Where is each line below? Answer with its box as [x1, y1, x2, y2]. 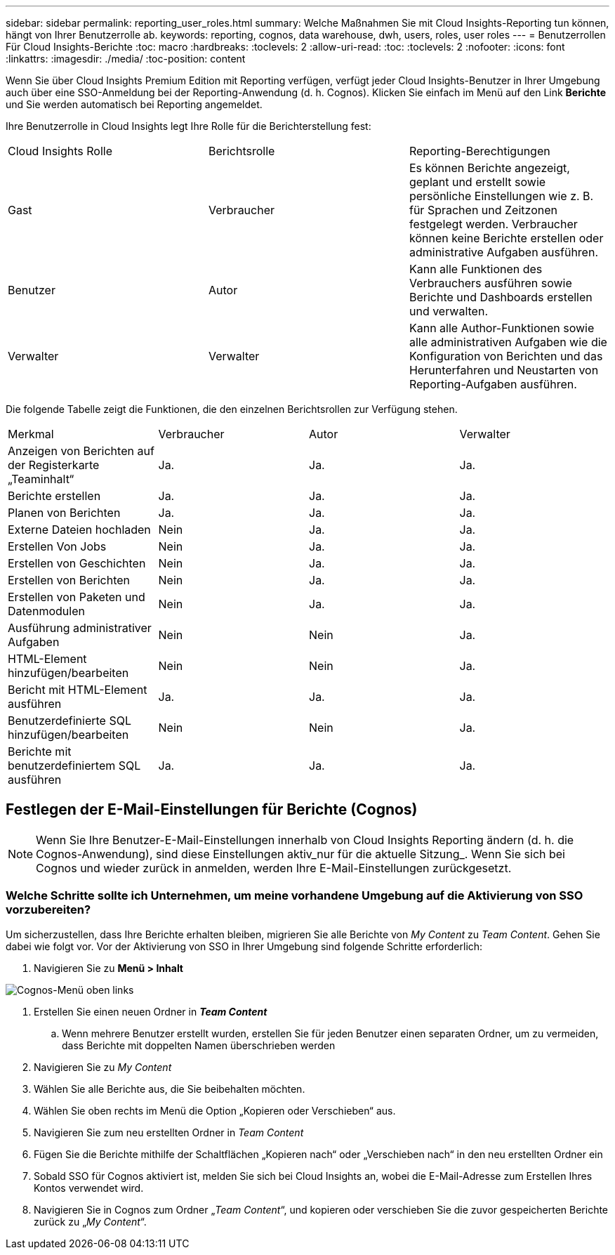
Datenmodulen [8, 604, 85, 618]
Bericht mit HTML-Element [8, 683, 147, 697]
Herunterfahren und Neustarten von [409, 363, 599, 377]
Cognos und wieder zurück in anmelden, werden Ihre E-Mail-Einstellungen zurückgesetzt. [36, 860, 512, 875]
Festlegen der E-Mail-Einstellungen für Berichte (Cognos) [6, 801, 418, 819]
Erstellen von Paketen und [8, 590, 145, 604]
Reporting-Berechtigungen [409, 144, 550, 158]
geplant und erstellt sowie [409, 175, 546, 189]
